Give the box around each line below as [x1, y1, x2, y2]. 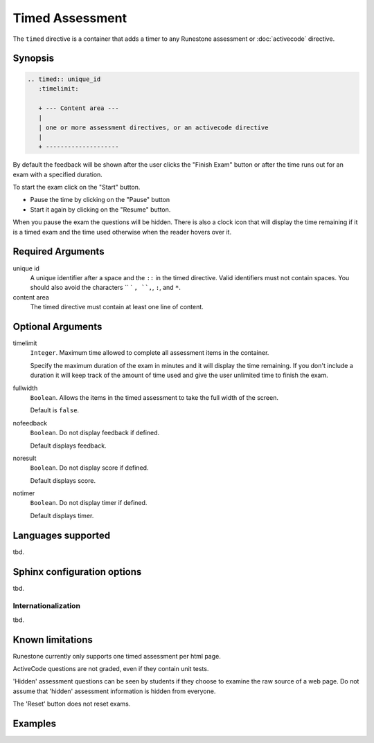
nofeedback [12, 419, 48, 427]
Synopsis [12, 53, 55, 64]
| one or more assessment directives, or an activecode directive [38, 123, 269, 131]
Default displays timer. [30, 511, 94, 520]
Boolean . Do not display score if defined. [30, 464, 149, 472]
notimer [12, 489, 35, 497]
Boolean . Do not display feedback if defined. [30, 429, 160, 437]
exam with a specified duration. [12, 170, 103, 178]
